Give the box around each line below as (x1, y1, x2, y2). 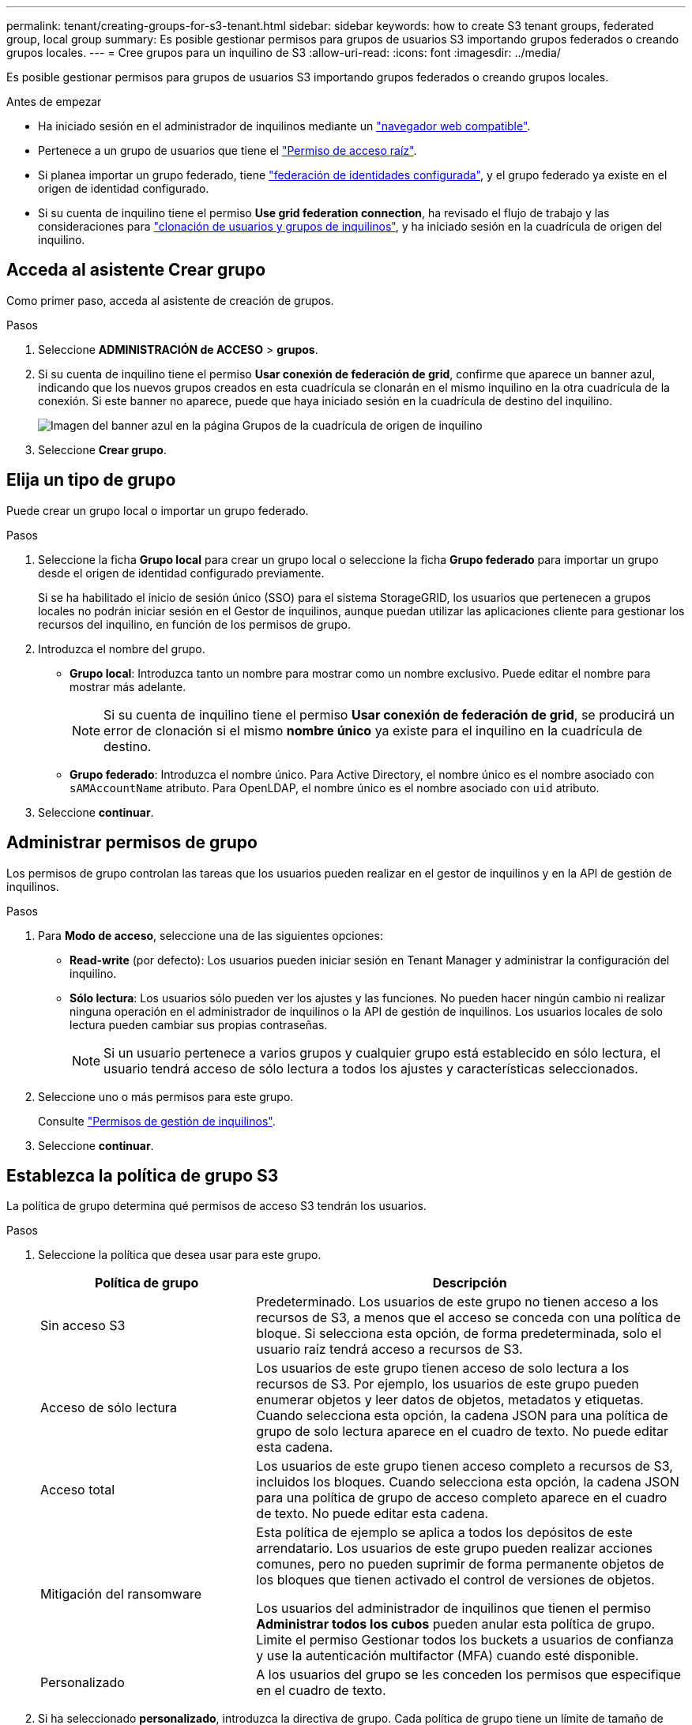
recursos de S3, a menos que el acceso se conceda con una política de (256, 1310, 681, 1326)
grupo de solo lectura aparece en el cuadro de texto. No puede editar (256, 1423, 669, 1440)
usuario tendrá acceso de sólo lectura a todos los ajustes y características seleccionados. (103, 1060, 638, 1077)
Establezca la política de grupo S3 (6, 1165, 279, 1186)
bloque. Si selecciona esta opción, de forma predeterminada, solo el (256, 1325, 662, 1342)
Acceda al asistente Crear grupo (6, 260, 266, 280)
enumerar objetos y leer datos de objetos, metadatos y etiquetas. (256, 1392, 644, 1408)
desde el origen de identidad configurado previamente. (38, 566, 325, 580)
